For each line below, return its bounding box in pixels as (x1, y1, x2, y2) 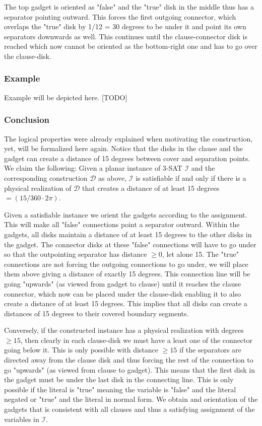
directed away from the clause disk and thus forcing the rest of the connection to (4, 354, 253, 365)
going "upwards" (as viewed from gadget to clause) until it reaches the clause (4, 278, 241, 289)
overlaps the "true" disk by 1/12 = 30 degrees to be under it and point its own (4, 21, 246, 32)
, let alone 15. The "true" (162, 249, 239, 259)
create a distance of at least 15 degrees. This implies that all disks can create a (4, 298, 247, 309)
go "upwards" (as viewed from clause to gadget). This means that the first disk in (4, 364, 255, 375)
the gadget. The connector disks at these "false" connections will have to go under (4, 239, 256, 249)
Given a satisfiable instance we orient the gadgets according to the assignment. (4, 209, 247, 220)
